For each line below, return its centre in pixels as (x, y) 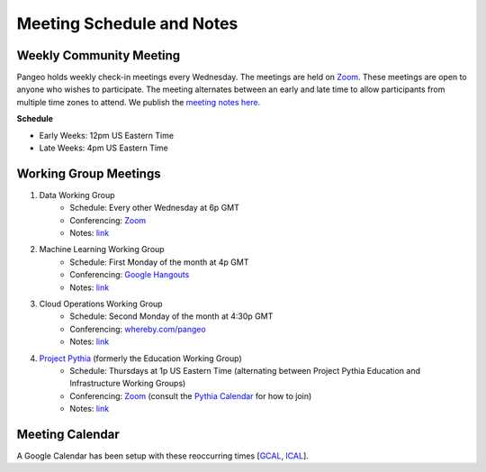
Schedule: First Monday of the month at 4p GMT (159, 262)
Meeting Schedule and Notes (127, 23)
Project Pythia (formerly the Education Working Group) (140, 358)
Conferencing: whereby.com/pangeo (138, 329)
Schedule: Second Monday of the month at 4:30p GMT (171, 316)
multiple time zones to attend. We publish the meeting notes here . (139, 102)
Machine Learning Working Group (102, 250)
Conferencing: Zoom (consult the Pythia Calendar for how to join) (191, 395)
